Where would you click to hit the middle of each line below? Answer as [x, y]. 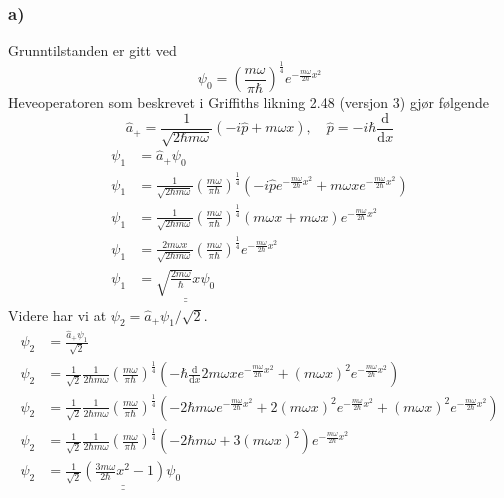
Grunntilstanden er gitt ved [92, 50]
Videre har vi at [57, 314]
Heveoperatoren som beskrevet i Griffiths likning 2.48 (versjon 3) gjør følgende [248, 102]
